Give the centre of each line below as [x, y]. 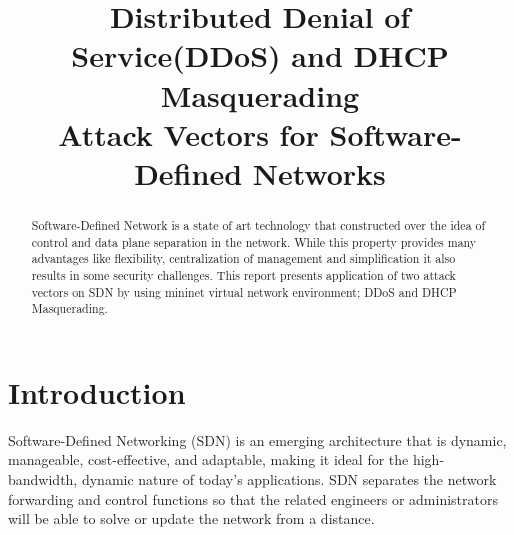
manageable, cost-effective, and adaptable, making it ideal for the [208, 459]
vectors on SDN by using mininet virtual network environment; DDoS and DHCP [244, 291]
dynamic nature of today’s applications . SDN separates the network [289, 478]
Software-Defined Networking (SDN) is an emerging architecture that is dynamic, [257, 439]
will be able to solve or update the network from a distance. [191, 518]
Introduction [97, 391]
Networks [319, 172]
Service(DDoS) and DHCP [260, 55]
